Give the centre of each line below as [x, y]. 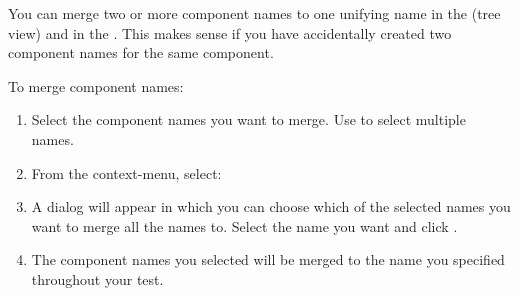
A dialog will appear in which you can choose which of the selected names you [271, 206]
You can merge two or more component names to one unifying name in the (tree [254, 13]
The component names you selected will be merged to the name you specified [268, 259]
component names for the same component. [141, 52]
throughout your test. [97, 278]
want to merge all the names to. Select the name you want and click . [244, 225]
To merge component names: [96, 85]
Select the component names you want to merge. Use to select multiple [248, 119]
